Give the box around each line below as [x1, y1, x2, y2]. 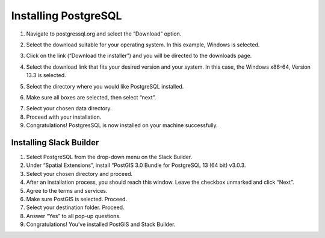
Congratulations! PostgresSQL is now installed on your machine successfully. [26, 122, 218, 129]
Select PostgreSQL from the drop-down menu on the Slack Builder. [26, 153, 193, 160]
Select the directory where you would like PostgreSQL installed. [26, 83, 184, 90]
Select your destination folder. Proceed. [26, 204, 125, 211]
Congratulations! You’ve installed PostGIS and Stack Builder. [26, 221, 176, 228]
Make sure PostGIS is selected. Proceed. [26, 195, 128, 202]
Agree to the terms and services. [26, 187, 108, 194]
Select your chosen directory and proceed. [26, 170, 132, 177]
